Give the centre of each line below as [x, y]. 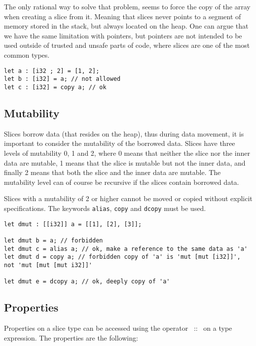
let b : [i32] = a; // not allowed [62, 79]
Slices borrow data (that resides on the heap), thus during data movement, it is [124, 133]
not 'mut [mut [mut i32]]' [48, 265]
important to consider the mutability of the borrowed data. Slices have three [120, 143]
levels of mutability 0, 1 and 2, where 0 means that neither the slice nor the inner [127, 153]
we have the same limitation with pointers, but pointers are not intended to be [123, 35]
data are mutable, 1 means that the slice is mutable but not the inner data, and [125, 162]
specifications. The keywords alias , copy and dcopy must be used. [105, 208]
